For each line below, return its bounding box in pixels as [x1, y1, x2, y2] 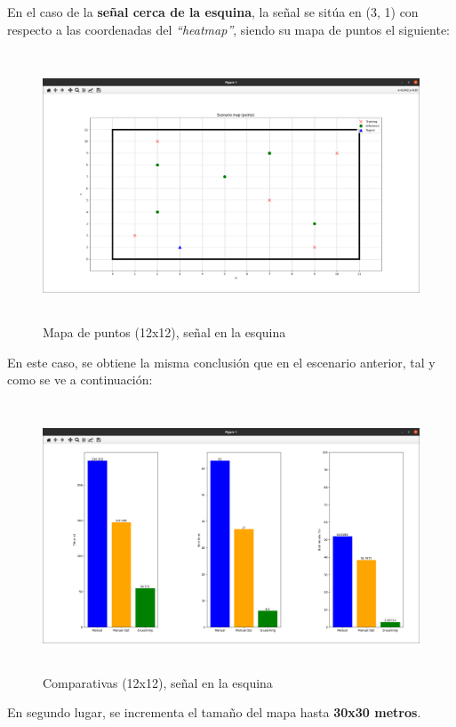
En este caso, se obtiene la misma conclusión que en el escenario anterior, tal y [7, 352, 436, 371]
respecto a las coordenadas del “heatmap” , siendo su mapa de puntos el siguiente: [7, 20, 450, 38]
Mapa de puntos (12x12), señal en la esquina [43, 323, 286, 342]
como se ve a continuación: [7, 370, 153, 389]
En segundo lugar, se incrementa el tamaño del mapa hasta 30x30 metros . [7, 703, 421, 722]
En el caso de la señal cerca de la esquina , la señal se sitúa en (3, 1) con [7, 3, 419, 20]
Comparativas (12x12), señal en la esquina [43, 673, 273, 691]
